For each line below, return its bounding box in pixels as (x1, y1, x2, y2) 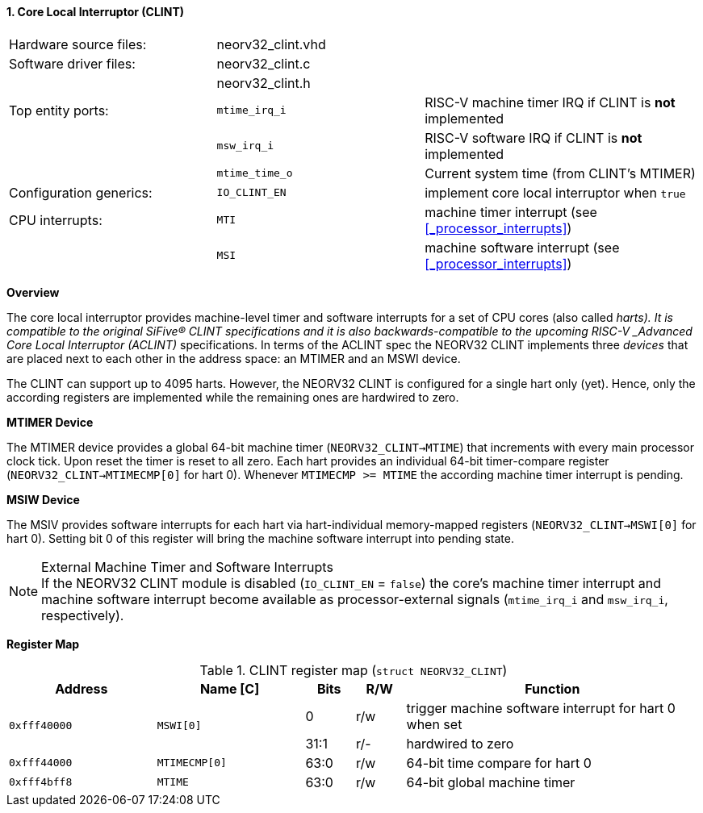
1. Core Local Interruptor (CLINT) (6, 5, 185, 19)
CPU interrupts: (9, 211, 103, 228)
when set (406, 715, 462, 732)
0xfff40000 (9, 719, 73, 732)
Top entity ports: (9, 102, 109, 119)
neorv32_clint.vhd (216, 35, 326, 52)
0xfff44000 (9, 757, 73, 769)
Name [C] (199, 680, 260, 697)
